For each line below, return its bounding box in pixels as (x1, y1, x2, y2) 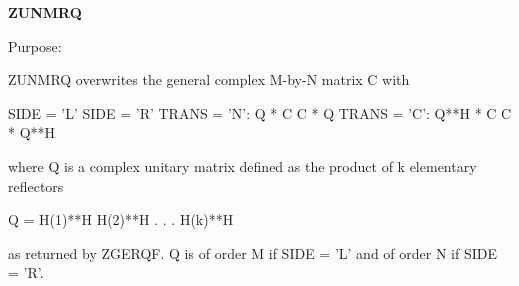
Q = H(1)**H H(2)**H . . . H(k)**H (8, 209, 234, 230)
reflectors (8, 175, 64, 196)
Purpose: (8, 35, 62, 56)
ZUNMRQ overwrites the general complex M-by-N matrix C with (8, 69, 410, 90)
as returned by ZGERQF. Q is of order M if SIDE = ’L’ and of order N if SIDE (8, 242, 497, 263)
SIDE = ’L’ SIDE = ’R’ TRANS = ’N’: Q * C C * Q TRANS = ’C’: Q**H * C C (8, 102, 512, 123)
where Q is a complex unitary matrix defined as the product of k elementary (8, 155, 477, 176)
